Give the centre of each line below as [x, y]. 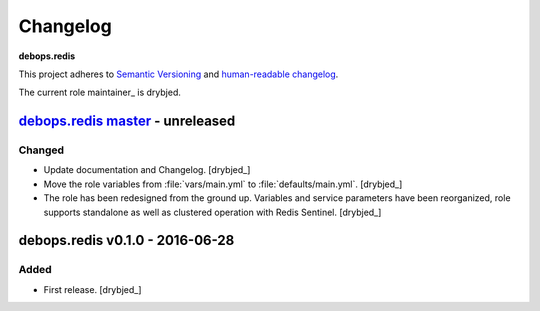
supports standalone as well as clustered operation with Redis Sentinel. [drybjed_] [212, 212]
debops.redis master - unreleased [127, 121]
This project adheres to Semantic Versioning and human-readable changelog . [178, 74]
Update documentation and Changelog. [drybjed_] [147, 170]
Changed [41, 150]
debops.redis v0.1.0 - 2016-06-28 [126, 240]
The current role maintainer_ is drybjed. [100, 92]
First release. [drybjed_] [92, 289]
